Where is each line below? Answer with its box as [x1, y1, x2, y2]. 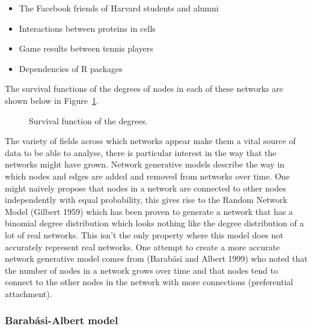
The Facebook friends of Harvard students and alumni [19, 2, 219, 14]
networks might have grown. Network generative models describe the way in [5, 158, 285, 171]
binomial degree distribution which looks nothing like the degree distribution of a [5, 217, 304, 229]
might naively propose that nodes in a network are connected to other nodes [5, 181, 286, 194]
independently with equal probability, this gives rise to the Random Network [5, 193, 287, 206]
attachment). [5, 287, 52, 300]
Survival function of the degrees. [29, 114, 148, 127]
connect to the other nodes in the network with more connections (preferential [5, 276, 293, 288]
